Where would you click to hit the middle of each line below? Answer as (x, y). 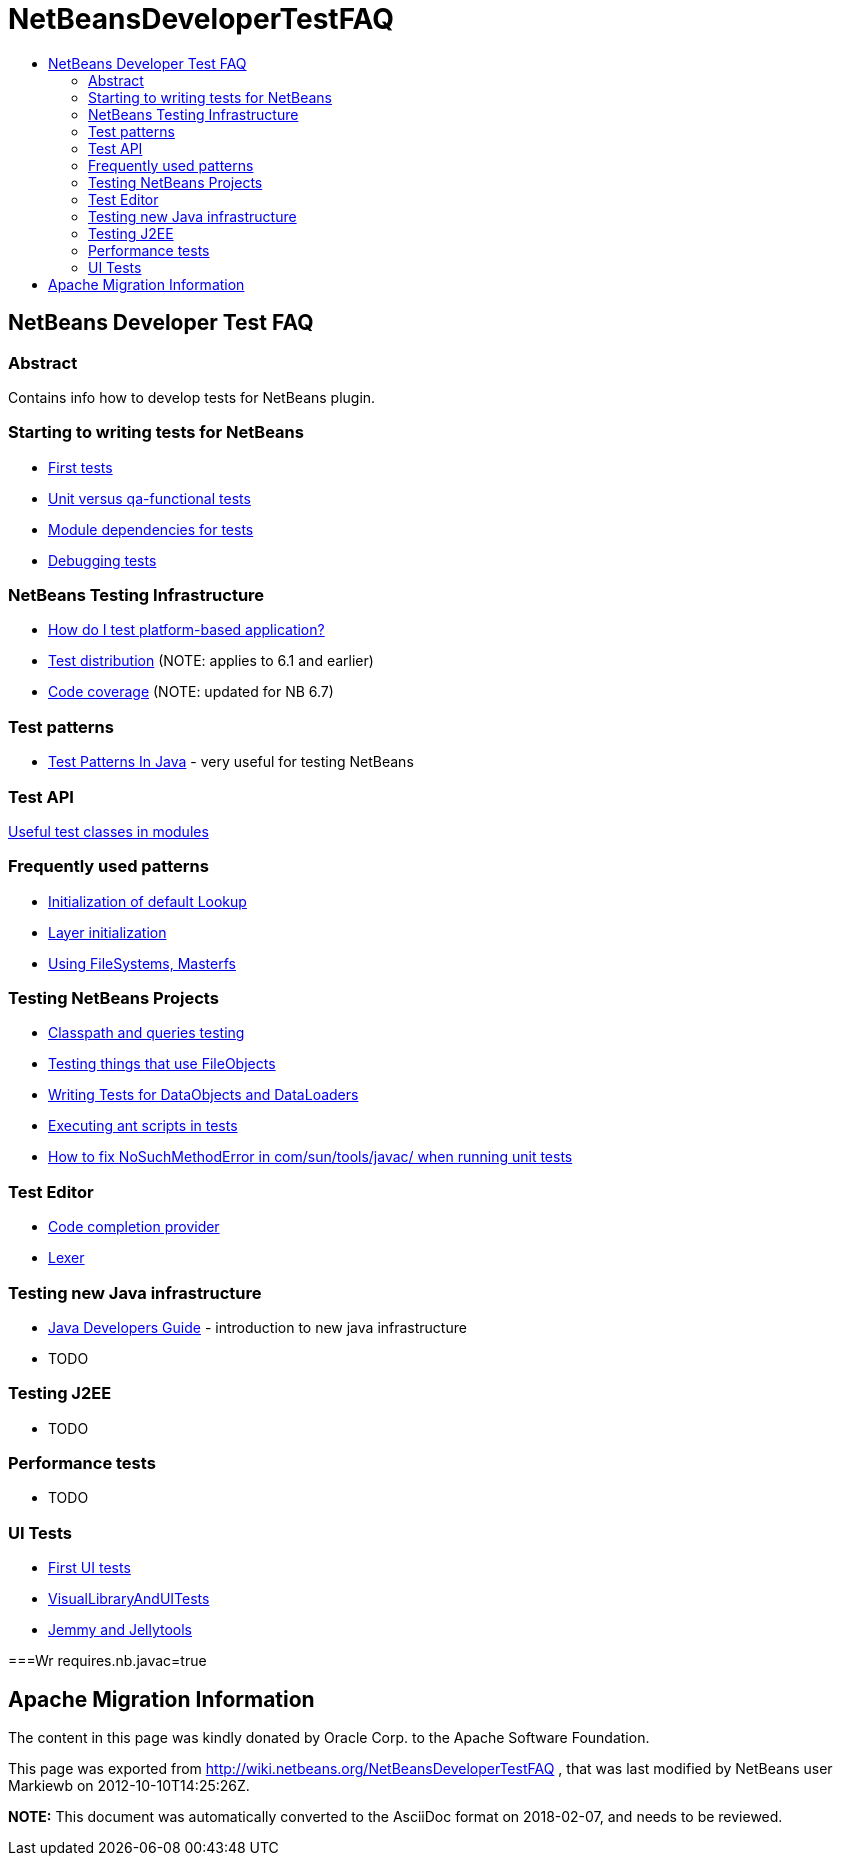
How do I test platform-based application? (186, 630)
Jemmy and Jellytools (120, 1630)
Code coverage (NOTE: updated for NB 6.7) (191, 692)
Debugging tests (102, 560)
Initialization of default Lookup (147, 901)
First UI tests (89, 1568)
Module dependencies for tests (151, 529)
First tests (80, 467)
